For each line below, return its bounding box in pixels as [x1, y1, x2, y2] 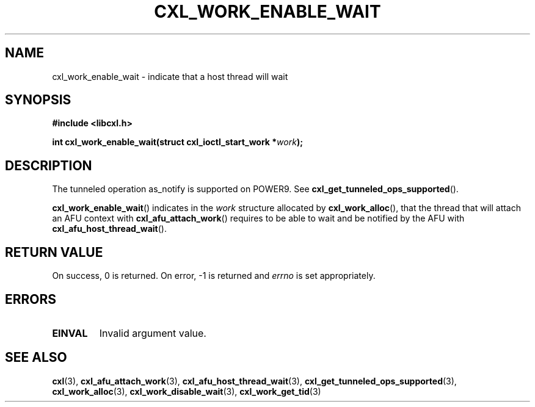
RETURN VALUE [5, 244, 103, 260]
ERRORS [5, 291, 57, 307]
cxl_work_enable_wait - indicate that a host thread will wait [52, 71, 288, 82]
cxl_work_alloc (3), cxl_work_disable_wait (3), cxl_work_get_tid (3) [52, 386, 321, 397]
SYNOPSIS [5, 92, 71, 108]
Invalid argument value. [99, 326, 206, 339]
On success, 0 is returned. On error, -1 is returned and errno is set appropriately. [52, 270, 376, 281]
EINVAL [52, 326, 88, 339]
